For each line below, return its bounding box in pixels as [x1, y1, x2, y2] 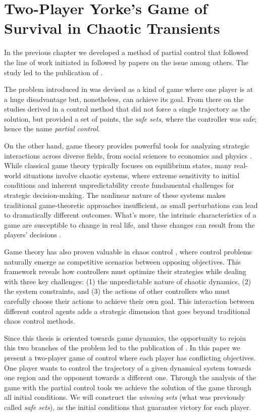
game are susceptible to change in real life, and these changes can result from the [4, 219, 255, 230]
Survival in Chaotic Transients [4, 18, 220, 38]
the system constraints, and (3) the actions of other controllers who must [4, 286, 230, 296]
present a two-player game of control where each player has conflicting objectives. [4, 352, 256, 362]
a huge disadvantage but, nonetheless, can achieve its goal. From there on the [4, 93, 244, 104]
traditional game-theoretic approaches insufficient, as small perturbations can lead [4, 199, 258, 210]
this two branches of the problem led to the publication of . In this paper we [4, 342, 240, 353]
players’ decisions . [4, 229, 62, 240]
